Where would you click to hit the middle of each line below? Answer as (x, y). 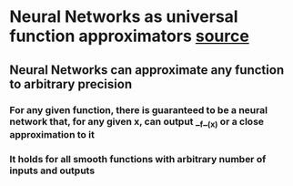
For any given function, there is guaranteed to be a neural (139, 109)
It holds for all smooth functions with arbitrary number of (138, 159)
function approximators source (130, 36)
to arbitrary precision (71, 84)
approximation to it (52, 134)
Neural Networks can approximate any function (147, 70)
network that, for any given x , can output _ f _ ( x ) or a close (137, 122)
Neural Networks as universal (124, 17)
